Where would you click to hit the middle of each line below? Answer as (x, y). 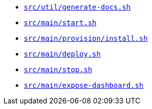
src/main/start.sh (60, 23)
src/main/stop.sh (58, 70)
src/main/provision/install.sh (86, 38)
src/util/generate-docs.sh (77, 7)
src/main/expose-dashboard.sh (84, 85)
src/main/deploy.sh (62, 54)
